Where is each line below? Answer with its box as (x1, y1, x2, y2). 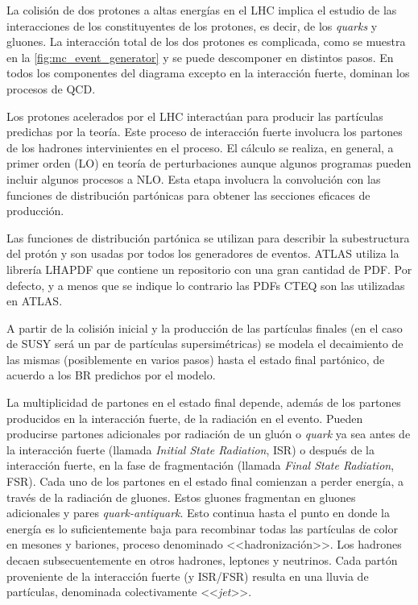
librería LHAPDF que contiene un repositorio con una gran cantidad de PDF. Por (6, 260, 412, 277)
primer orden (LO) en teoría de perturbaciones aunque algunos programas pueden (6, 155, 412, 172)
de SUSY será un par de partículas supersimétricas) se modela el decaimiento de (6, 335, 404, 352)
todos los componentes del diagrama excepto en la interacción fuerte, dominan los (6, 64, 410, 81)
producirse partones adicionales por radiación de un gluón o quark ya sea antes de (6, 425, 411, 442)
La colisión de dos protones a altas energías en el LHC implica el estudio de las (6, 2, 397, 18)
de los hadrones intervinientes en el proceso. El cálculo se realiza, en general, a (6, 139, 394, 155)
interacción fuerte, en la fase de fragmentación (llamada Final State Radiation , (6, 457, 395, 474)
